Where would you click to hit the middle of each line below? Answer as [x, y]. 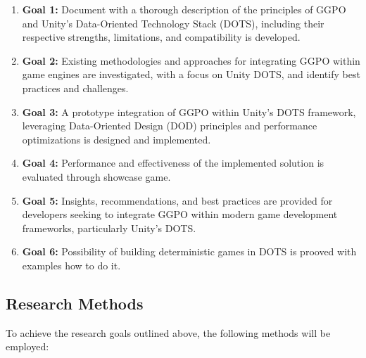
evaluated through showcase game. [96, 176]
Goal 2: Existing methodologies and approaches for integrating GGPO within [191, 60]
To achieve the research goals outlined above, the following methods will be [168, 332]
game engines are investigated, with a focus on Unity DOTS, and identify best [191, 74]
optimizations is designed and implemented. [116, 139]
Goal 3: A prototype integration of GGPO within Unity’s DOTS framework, [189, 111]
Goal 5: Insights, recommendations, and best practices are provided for [177, 200]
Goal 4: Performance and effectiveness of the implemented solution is [173, 163]
